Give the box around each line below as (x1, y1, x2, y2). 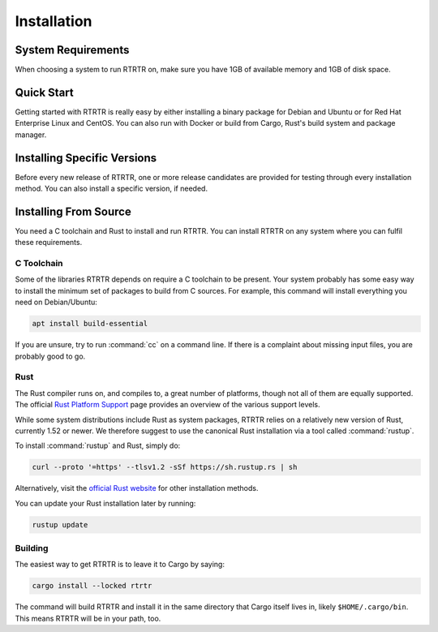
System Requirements (15, 43, 130, 57)
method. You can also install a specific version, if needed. (15, 183, 208, 194)
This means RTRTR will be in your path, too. (15, 613, 161, 623)
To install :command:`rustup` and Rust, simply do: (15, 441, 181, 450)
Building (15, 543, 49, 554)
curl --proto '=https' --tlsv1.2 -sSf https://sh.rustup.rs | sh (32, 462, 298, 472)
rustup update (32, 520, 88, 529)
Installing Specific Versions (15, 151, 157, 165)
